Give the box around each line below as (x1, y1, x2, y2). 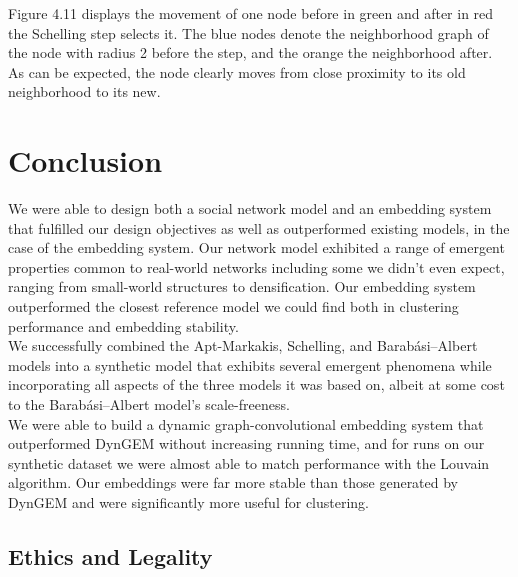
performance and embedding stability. (8, 315, 239, 336)
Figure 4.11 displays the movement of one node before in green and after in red (8, 3, 494, 23)
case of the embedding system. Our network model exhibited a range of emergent (8, 237, 505, 258)
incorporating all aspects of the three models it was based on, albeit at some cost (8, 374, 505, 395)
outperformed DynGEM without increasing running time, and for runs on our (8, 433, 485, 454)
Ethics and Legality (8, 540, 213, 571)
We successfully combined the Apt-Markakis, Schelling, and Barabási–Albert (8, 335, 478, 356)
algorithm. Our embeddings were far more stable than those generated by (8, 472, 459, 493)
